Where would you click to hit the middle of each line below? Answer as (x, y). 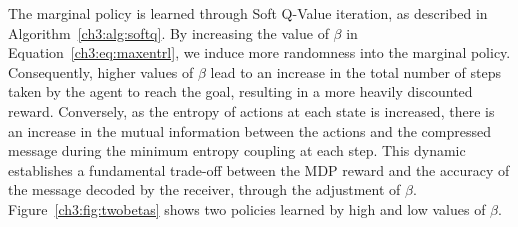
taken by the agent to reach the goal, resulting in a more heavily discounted (240, 91)
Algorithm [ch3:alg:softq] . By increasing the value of (168, 32)
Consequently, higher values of (101, 71)
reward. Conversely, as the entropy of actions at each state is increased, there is (251, 110)
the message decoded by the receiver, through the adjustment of (204, 189)
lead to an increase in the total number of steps (355, 71)
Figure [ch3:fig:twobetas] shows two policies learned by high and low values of (247, 208)
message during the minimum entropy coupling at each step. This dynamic (237, 150)
